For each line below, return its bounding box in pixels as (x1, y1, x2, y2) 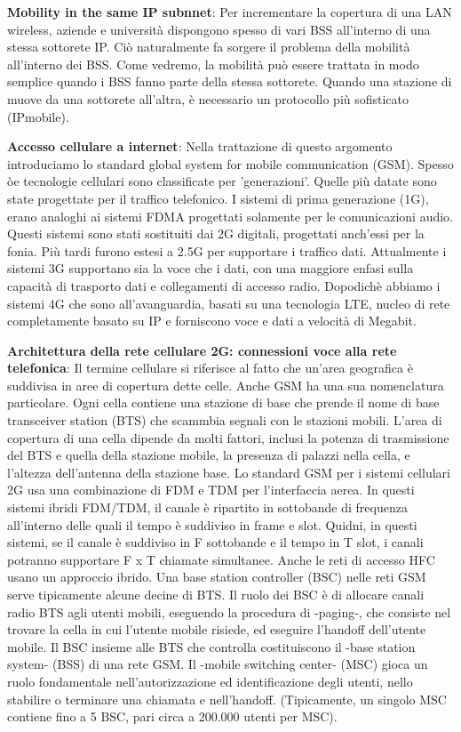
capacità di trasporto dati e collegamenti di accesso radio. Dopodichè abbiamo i (7, 276, 441, 294)
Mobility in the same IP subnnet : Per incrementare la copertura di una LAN (7, 3, 452, 20)
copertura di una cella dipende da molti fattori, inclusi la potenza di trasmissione (7, 428, 449, 446)
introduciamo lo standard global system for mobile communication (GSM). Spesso (7, 154, 454, 173)
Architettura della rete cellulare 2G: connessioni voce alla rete (7, 341, 397, 359)
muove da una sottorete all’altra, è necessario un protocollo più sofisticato (7, 89, 409, 108)
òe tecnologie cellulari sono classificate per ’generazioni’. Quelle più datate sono (7, 172, 437, 190)
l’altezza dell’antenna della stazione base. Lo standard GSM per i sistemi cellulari (7, 463, 450, 481)
